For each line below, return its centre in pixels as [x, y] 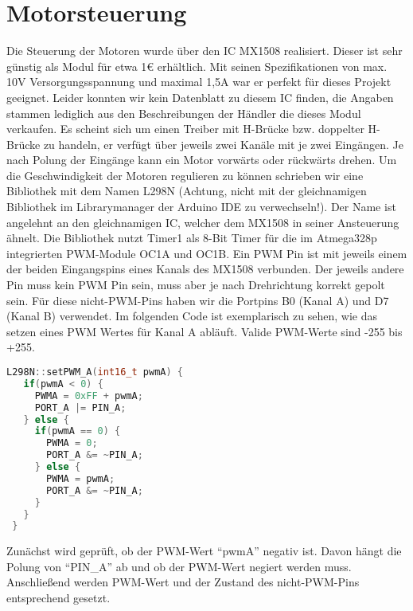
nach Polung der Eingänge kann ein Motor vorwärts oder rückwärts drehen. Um [202, 160]
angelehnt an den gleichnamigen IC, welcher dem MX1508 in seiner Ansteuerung [203, 222]
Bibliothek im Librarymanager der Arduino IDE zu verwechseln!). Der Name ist [201, 207]
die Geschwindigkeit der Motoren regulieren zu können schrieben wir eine [185, 175]
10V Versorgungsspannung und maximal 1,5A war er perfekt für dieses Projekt [199, 82]
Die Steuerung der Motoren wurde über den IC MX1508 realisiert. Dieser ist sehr [205, 51]
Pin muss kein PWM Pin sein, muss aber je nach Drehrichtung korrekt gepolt [196, 285]
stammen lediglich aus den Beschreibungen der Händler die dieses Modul [184, 113]
